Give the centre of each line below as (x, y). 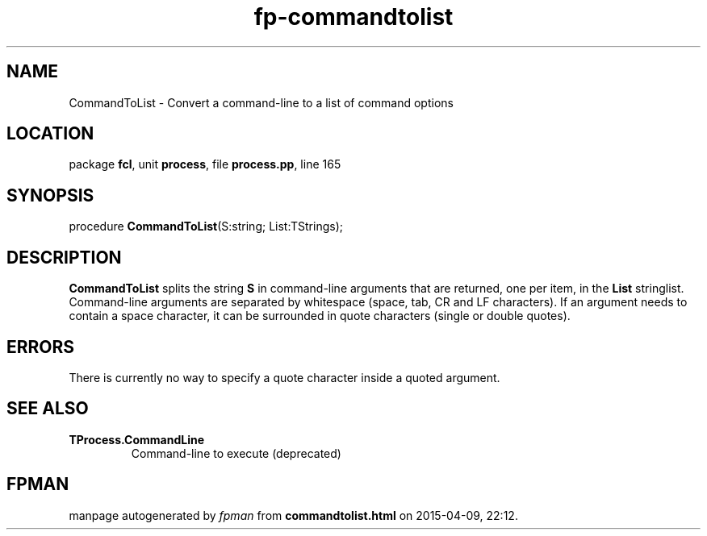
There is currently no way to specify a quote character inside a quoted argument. (284, 377)
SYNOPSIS (50, 195)
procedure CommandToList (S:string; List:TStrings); (206, 226)
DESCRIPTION (64, 257)
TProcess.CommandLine (137, 439)
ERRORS (41, 347)
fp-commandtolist (353, 17)
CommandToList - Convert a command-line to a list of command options (261, 102)
